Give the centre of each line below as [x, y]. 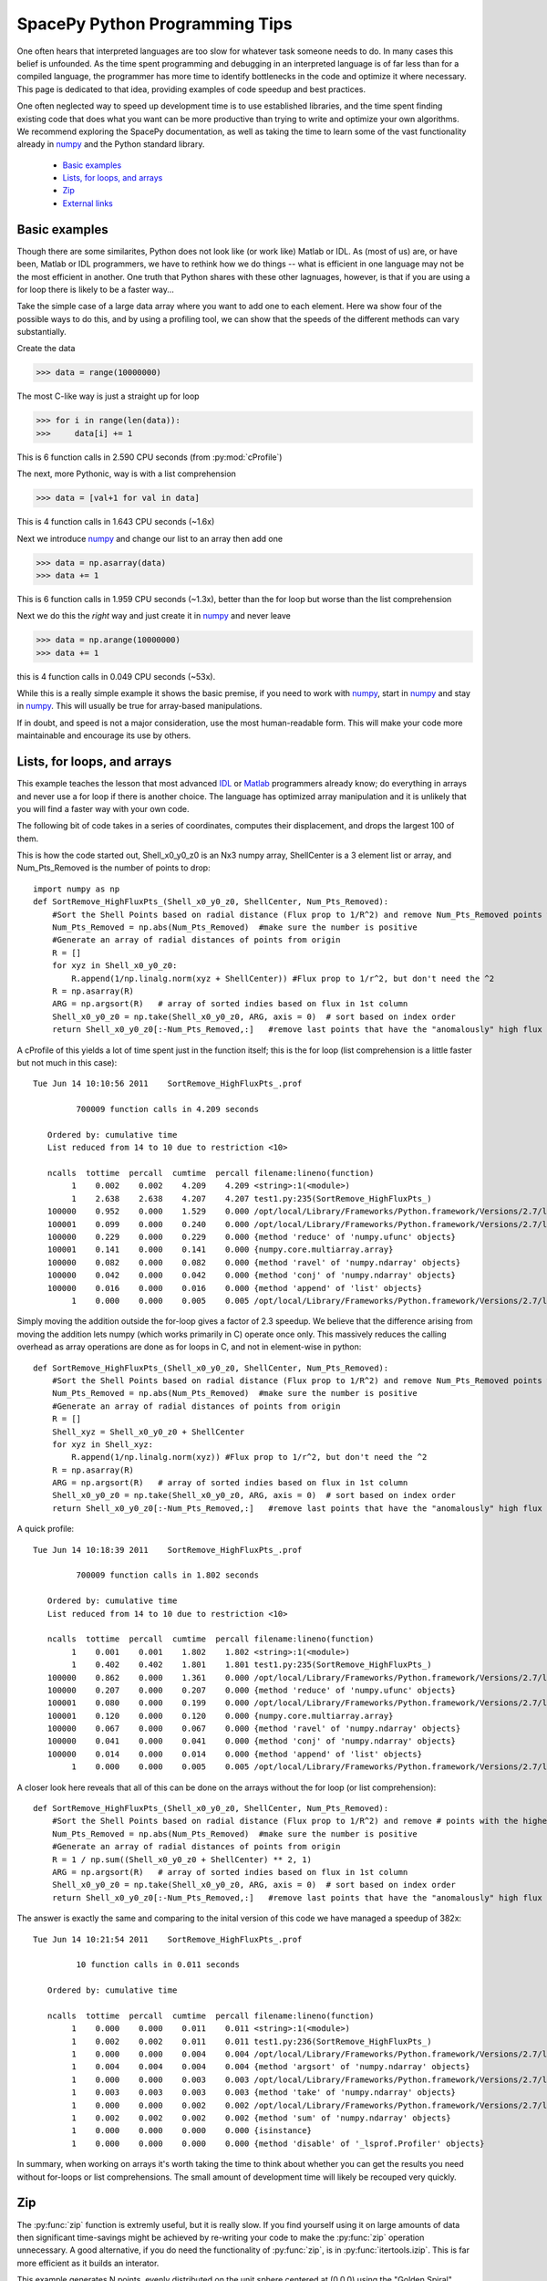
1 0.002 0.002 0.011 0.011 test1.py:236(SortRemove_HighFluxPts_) [252, 2041]
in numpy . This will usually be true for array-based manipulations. [139, 706]
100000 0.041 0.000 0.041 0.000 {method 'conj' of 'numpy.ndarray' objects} [251, 1741]
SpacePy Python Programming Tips [155, 24]
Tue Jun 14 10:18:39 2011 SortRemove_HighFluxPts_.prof [168, 1550]
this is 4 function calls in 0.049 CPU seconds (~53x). [116, 676]
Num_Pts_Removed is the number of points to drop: [114, 868]
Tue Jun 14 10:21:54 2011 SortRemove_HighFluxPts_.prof [168, 1939]
